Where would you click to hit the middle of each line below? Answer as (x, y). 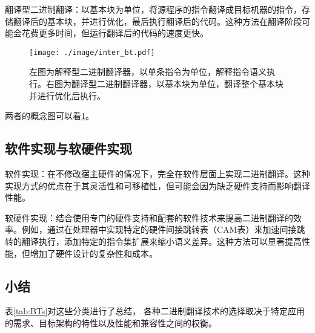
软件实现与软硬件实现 (68, 148)
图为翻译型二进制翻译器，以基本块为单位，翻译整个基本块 (169, 84)
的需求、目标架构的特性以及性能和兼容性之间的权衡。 (111, 322)
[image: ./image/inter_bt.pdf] (92, 52)
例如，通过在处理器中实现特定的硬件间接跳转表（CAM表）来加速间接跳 (163, 229)
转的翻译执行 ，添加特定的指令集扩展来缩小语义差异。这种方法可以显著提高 (153, 241)
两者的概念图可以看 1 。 (49, 116)
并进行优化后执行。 (67, 95)
